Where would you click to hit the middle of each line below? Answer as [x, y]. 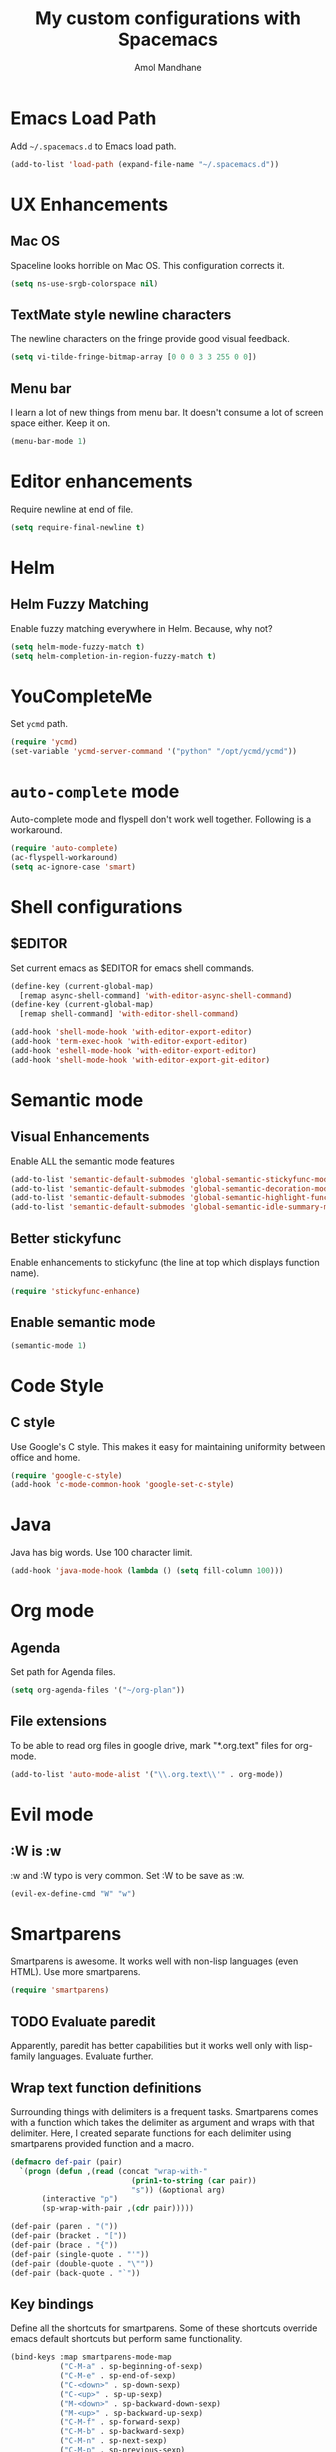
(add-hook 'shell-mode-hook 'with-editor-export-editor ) [131, 1032]
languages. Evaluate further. [95, 2056]
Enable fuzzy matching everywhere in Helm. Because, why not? [141, 628]
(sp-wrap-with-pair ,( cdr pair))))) [118, 2208]
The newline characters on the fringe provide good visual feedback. [150, 339]
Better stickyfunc [66, 1238]
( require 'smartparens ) [60, 1990]
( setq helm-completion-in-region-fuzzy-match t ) [113, 656]
